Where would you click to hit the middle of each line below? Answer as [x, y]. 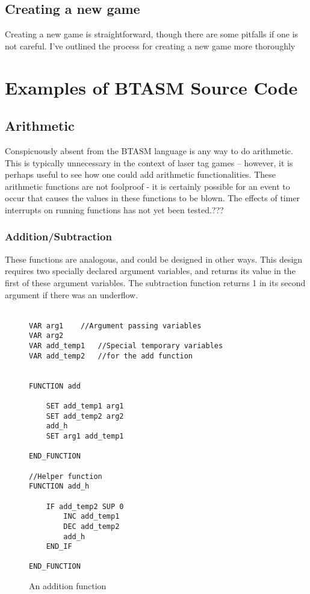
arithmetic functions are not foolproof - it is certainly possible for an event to [147, 186]
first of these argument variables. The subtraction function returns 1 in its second [155, 282]
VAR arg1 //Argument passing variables [115, 326]
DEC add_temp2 [91, 526]
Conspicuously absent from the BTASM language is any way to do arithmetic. [149, 150]
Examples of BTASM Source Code [151, 87]
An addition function [68, 586]
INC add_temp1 [91, 517]
